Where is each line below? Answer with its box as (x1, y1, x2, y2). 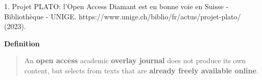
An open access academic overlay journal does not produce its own (24, 55, 246, 66)
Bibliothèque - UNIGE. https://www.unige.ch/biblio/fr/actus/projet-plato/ (4, 11, 241, 21)
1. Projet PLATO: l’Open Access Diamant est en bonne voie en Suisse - (4, 1, 229, 11)
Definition (4, 38, 40, 48)
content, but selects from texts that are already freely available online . (24, 65, 258, 75)
